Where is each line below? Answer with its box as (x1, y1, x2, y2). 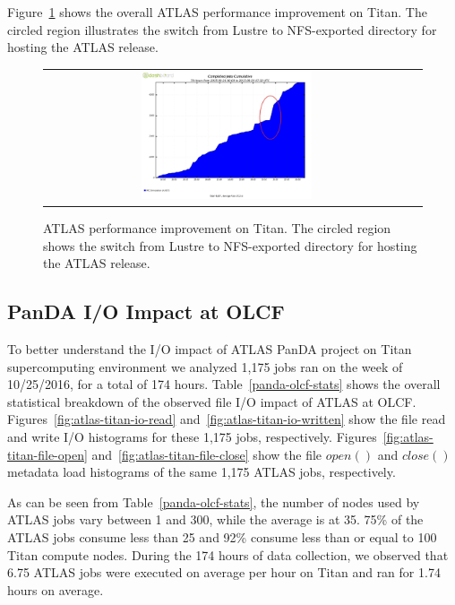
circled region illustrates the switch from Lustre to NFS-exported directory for (7, 20, 437, 39)
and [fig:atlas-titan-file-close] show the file (91, 445, 322, 463)
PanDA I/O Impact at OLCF (7, 298, 285, 325)
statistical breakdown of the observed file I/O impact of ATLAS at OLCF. (7, 392, 416, 411)
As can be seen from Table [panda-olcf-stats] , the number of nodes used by (7, 492, 420, 511)
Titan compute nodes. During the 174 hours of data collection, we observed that (7, 545, 449, 564)
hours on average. (7, 580, 104, 599)
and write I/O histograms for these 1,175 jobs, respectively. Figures (7, 428, 377, 446)
